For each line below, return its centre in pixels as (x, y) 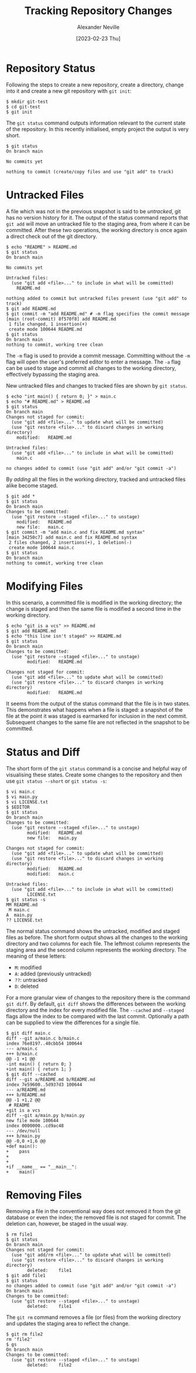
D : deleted (27, 986)
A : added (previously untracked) (53, 974)
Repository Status (51, 68)
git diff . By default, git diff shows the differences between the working (96, 1004)
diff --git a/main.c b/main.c (43, 1038)
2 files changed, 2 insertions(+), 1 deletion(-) (70, 542)
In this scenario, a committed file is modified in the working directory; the (94, 603)
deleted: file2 (49, 1365)
